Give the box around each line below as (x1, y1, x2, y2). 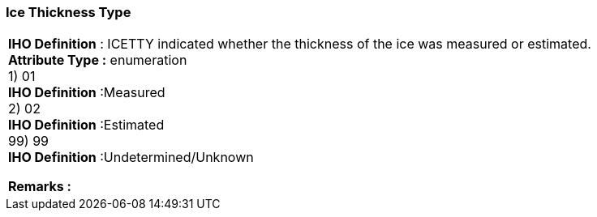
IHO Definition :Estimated (8, 117, 165, 134)
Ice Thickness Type (6, 4, 131, 20)
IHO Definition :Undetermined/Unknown (8, 149, 254, 166)
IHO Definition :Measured (8, 84, 165, 101)
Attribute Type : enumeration (8, 52, 187, 69)
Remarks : (8, 178, 71, 195)
